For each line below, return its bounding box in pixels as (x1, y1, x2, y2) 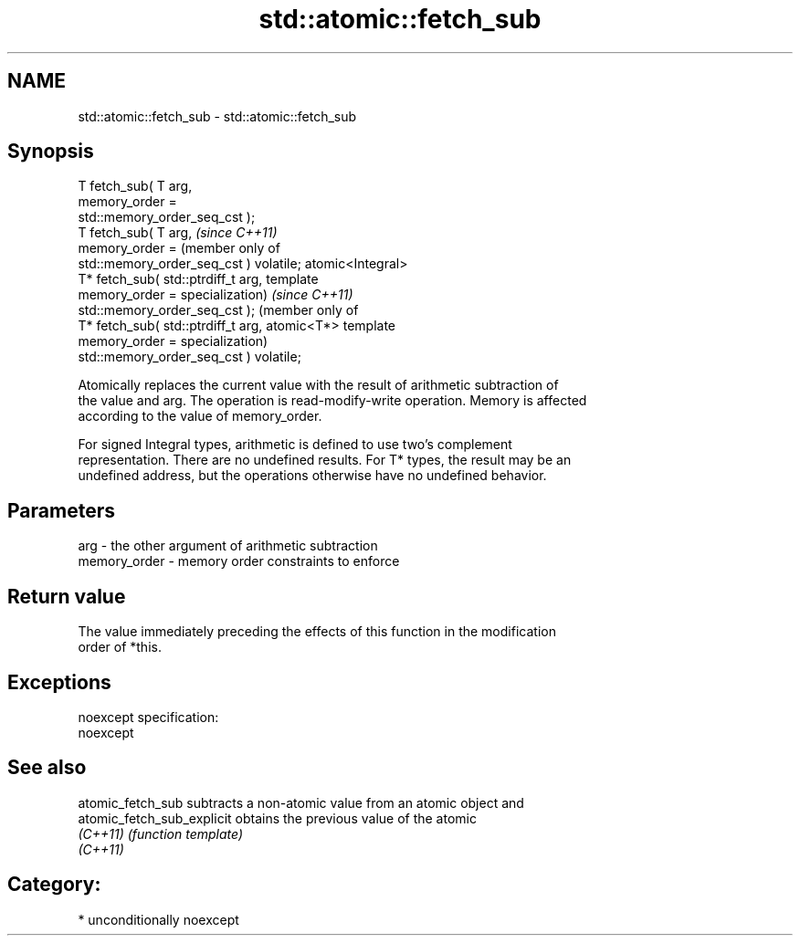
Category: (7, 873, 101, 896)
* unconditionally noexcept (78, 911, 239, 927)
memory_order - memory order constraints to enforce (78, 553, 400, 570)
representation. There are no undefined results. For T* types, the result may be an (78, 452, 572, 468)
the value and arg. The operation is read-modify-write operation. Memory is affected (78, 393, 587, 409)
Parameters (7, 498, 115, 522)
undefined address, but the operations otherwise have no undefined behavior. (78, 467, 547, 484)
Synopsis (7, 140, 94, 163)
